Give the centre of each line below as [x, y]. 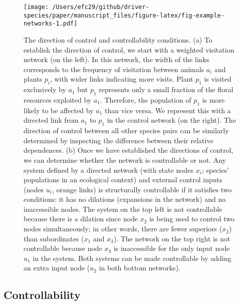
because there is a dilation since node [81, 219]
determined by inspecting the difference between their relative [118, 140]
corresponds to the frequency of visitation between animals [114, 69]
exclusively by [45, 89]
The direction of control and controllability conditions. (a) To [118, 39]
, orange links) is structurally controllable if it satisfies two [142, 189]
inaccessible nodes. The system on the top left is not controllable [123, 209]
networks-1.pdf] [51, 24]
